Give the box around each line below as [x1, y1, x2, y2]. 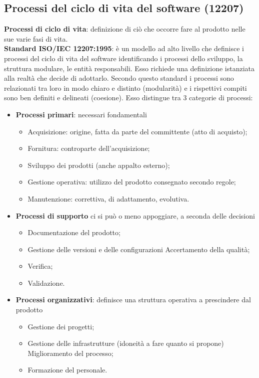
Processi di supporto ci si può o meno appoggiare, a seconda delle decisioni [15, 210, 255, 221]
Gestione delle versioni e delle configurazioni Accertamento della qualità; [27, 244, 250, 254]
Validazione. [27, 277, 65, 288]
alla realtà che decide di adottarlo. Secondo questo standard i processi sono [4, 73, 234, 83]
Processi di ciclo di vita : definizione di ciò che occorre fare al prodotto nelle [4, 24, 245, 34]
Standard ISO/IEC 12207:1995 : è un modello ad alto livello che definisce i [4, 43, 244, 54]
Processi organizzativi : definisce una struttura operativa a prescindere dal [15, 294, 251, 305]
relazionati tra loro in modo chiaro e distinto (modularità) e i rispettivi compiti [4, 82, 247, 93]
